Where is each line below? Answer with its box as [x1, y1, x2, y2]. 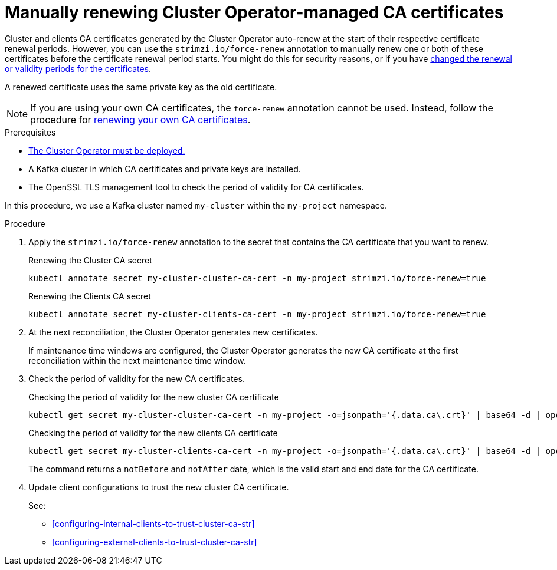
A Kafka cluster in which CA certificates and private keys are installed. [28, 163, 301, 174]
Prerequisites [5, 127, 56, 137]
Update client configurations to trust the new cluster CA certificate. [28, 482, 289, 492]
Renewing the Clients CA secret [28, 291, 151, 301]
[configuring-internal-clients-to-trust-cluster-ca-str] [52, 518, 255, 529]
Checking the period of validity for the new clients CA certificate [28, 427, 278, 438]
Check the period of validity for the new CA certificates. [28, 373, 245, 384]
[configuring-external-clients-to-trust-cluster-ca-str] [52, 536, 257, 547]
